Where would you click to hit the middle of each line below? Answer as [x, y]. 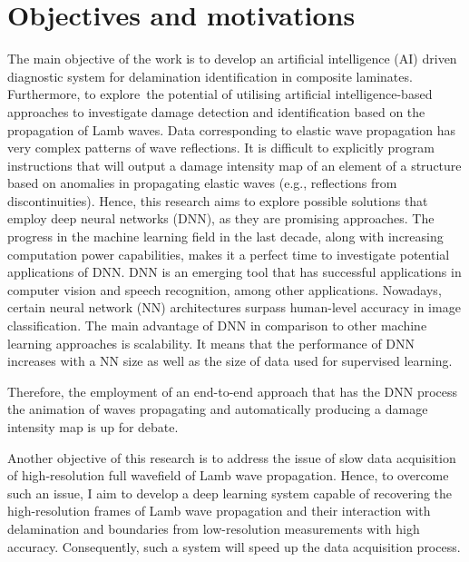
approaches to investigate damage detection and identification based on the [216, 111]
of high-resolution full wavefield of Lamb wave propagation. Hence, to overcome [228, 475]
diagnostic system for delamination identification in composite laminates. [210, 76]
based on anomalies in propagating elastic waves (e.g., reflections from [202, 183]
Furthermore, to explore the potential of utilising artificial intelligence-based [220, 94]
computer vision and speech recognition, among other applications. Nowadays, [225, 289]
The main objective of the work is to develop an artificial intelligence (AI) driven [232, 59]
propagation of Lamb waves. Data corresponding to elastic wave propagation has [231, 129]
